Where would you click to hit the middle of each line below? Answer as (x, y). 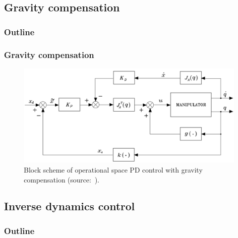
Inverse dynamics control (69, 206)
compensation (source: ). (62, 179)
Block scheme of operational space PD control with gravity (113, 169)
